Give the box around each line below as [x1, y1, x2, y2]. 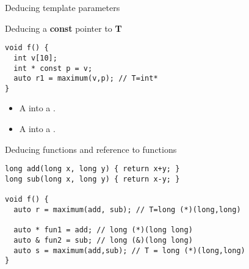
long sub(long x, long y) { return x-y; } [5, 174, 180, 183]
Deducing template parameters [5, 1, 120, 13]
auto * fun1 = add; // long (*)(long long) [13, 226, 193, 235]
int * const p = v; [13, 64, 93, 73]
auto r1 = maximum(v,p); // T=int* [13, 74, 158, 83]
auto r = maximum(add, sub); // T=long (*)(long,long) [13, 205, 241, 214]
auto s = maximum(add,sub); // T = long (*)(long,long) [13, 246, 245, 255]
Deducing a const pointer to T [5, 21, 122, 34]
